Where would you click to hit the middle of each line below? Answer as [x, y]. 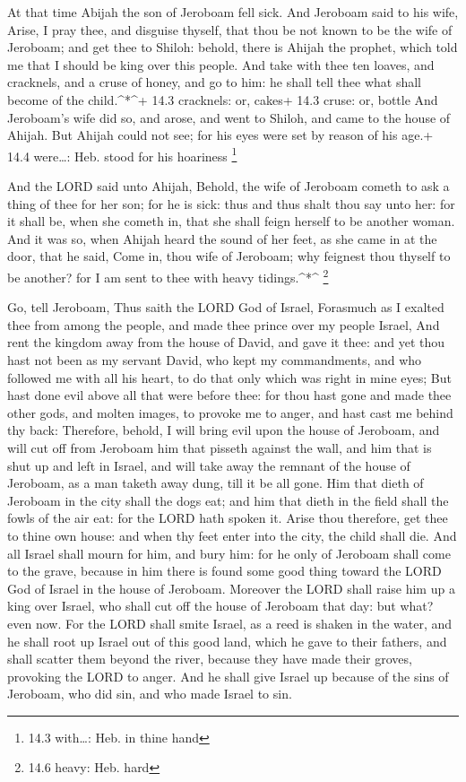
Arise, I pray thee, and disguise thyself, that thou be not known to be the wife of [230, 29]
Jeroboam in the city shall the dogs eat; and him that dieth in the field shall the [228, 500]
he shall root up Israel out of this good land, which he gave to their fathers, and [227, 641]
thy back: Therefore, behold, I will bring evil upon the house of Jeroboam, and [224, 430]
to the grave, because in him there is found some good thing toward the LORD [224, 571]
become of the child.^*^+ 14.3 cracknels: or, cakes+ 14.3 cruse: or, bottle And [223, 99]
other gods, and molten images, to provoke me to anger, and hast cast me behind [230, 412]
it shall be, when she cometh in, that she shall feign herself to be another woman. [231, 221]
